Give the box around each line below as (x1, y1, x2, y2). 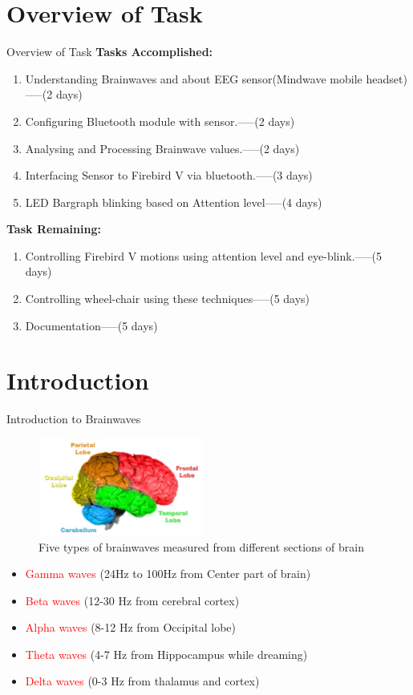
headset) (366, 70, 407, 87)
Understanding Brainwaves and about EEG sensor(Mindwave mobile (25, 70, 362, 87)
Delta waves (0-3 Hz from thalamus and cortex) (25, 673, 260, 689)
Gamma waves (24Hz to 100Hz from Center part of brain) (25, 565, 311, 582)
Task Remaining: (6, 220, 101, 237)
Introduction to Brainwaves (6, 410, 141, 427)
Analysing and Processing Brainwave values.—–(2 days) (25, 139, 300, 156)
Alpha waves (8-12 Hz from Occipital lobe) (25, 619, 237, 636)
